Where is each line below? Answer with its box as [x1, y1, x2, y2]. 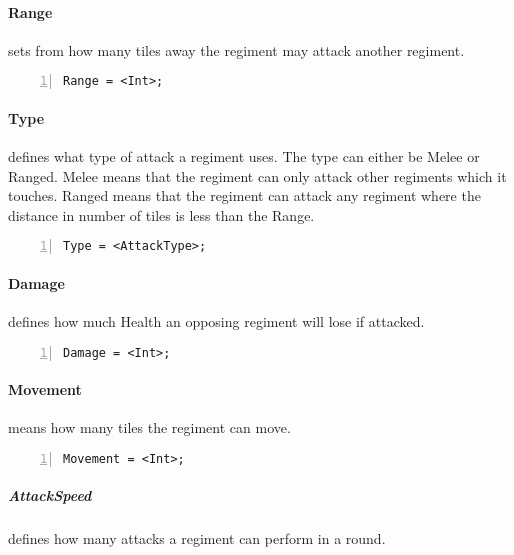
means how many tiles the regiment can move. [8, 417, 291, 438]
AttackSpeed [8, 485, 92, 506]
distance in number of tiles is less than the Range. [8, 204, 315, 225]
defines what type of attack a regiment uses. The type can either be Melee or [8, 146, 480, 167]
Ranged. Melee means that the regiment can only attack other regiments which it [8, 165, 507, 186]
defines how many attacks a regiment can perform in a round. [8, 528, 386, 549]
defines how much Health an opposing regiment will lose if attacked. [8, 311, 425, 332]
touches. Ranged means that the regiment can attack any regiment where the [8, 185, 481, 206]
